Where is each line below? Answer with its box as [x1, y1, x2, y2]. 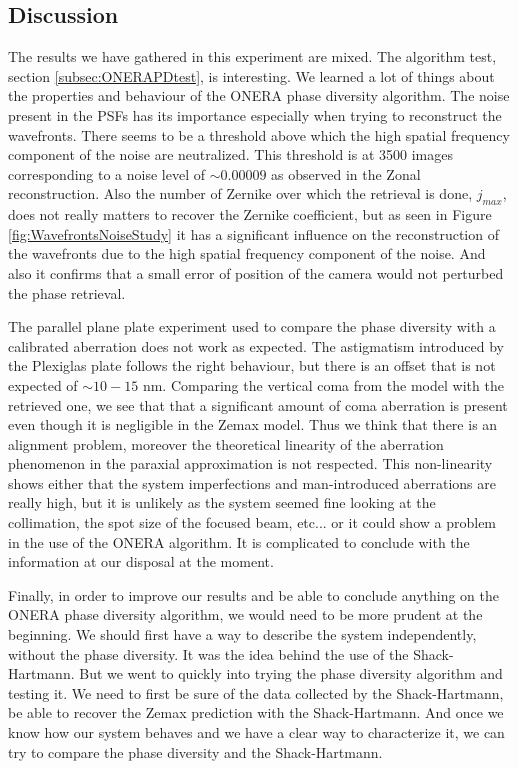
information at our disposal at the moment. [8, 551, 274, 572]
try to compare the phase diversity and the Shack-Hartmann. [8, 741, 383, 762]
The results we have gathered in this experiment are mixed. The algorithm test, [8, 46, 497, 67]
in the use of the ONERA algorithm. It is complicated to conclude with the [8, 531, 470, 552]
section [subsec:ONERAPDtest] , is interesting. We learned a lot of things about [8, 65, 495, 86]
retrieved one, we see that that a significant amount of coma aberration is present [8, 394, 508, 415]
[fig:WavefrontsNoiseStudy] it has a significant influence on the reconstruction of [8, 223, 499, 244]
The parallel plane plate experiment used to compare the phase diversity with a [8, 316, 496, 337]
